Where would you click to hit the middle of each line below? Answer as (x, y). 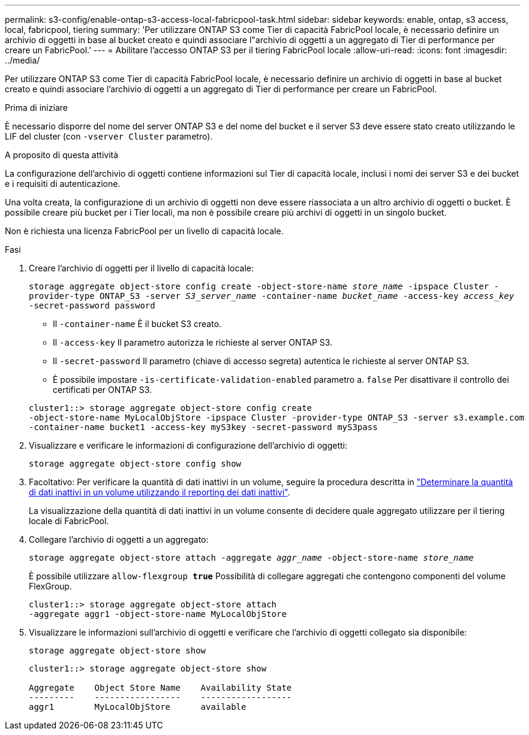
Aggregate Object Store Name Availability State (160, 688)
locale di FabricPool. (69, 521)
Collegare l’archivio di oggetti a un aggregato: (119, 539)
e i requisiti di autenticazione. (63, 184)
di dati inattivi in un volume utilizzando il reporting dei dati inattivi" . (160, 492)
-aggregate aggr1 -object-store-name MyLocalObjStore (158, 614)
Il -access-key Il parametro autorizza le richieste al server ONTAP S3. (193, 342)
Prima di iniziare (36, 108)
